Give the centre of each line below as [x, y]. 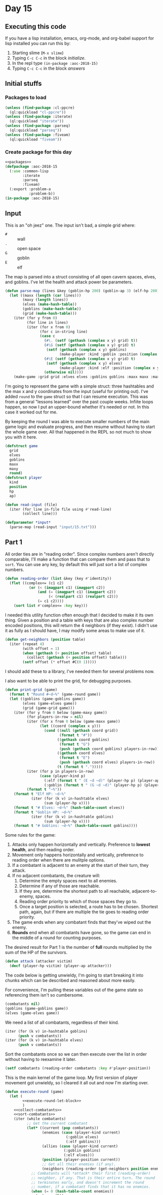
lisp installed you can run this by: [38, 43]
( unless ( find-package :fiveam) [38, 135]
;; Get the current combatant [57, 1124]
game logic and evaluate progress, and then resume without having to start [80, 427]
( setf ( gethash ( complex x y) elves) [84, 363]
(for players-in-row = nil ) [55, 717]
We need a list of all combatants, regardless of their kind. [62, 1022]
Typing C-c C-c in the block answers [49, 68]
